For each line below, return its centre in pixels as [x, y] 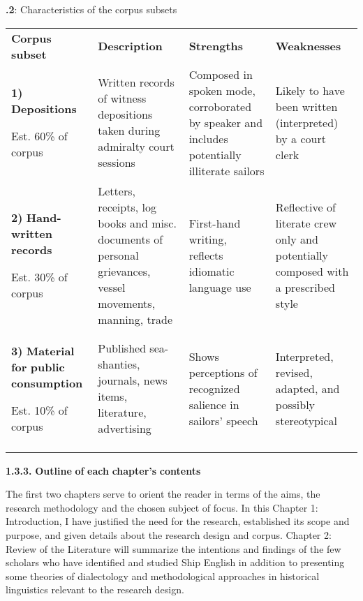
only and [297, 239]
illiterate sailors [227, 170]
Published [122, 348]
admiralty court [136, 147]
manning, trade [135, 319]
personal [118, 255]
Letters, [117, 191]
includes [208, 138]
